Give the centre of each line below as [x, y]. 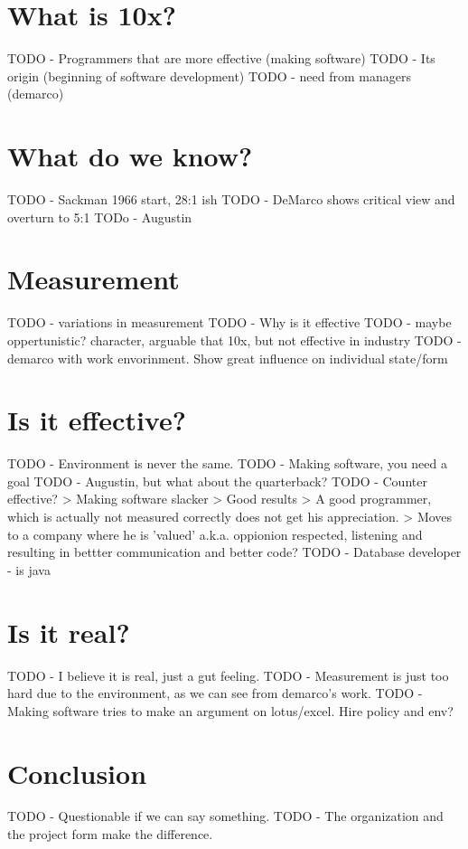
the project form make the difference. [110, 834]
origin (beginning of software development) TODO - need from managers [209, 75]
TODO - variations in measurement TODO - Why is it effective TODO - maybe [229, 322]
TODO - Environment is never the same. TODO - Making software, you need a [228, 463]
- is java [29, 569]
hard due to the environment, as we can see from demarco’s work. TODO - [215, 693]
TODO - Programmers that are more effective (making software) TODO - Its [221, 58]
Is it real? [69, 632]
